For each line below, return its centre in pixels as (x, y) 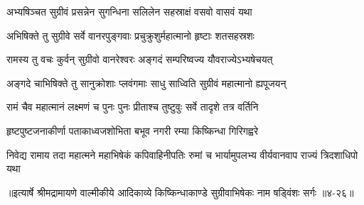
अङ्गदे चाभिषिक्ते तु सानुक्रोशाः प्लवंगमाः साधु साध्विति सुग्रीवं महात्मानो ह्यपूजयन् (146, 83)
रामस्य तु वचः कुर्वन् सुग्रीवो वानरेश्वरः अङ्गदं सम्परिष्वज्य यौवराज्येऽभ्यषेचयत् (140, 59)
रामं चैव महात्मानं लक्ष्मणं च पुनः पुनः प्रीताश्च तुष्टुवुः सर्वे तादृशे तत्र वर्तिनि (133, 107)
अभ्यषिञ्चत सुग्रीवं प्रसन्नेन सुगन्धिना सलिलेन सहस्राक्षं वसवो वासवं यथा (129, 11)
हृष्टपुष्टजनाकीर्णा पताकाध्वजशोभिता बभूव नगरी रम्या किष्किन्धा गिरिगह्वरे (133, 130)
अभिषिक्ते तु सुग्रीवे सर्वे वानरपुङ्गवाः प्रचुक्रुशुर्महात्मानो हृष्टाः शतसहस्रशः (130, 35)
